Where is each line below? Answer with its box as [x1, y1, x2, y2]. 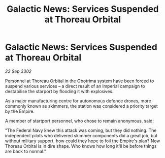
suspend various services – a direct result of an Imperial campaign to [5, 83, 145, 89]
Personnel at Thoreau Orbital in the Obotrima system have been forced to [5, 78, 154, 84]
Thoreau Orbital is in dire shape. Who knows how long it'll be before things [5, 143, 157, 149]
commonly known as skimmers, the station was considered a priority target [5, 103, 158, 109]
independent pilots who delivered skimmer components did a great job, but [5, 132, 158, 138]
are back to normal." [5, 148, 47, 154]
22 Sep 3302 [5, 68, 32, 74]
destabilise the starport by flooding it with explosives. [5, 88, 114, 94]
